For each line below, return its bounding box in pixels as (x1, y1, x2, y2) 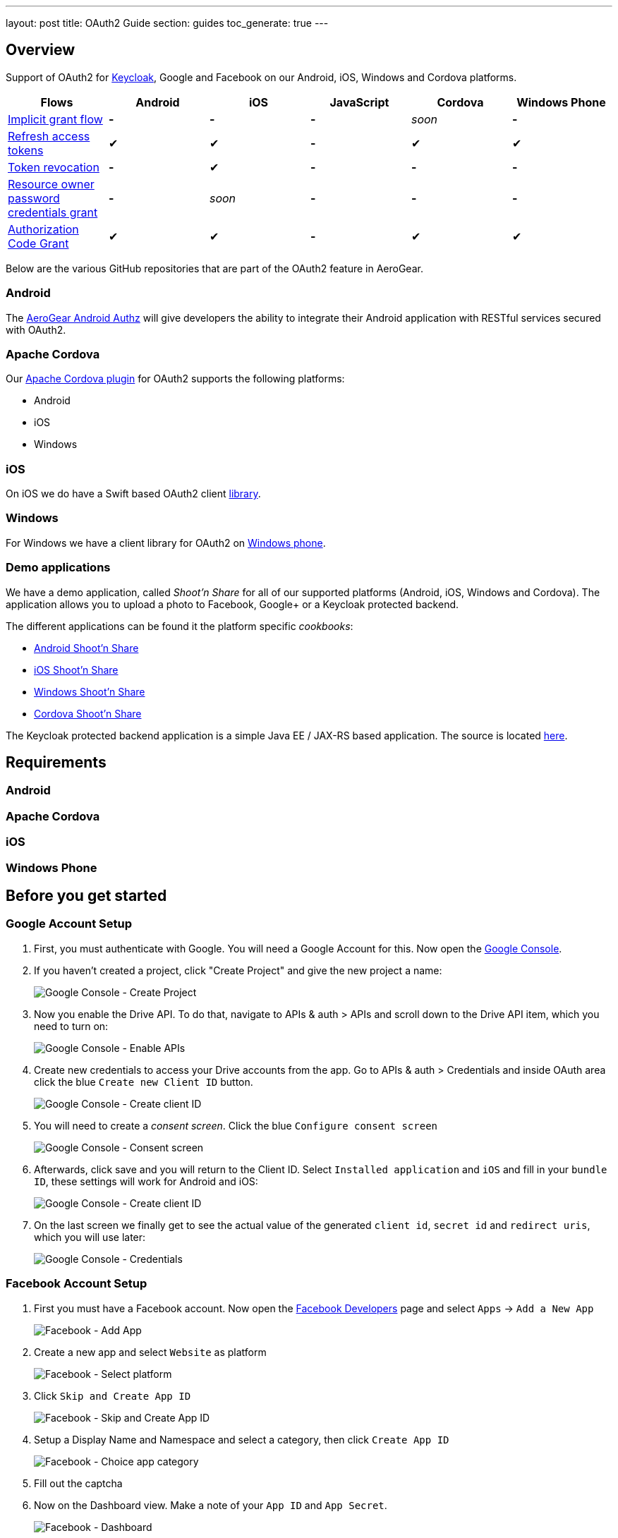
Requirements (6, 753, 107, 772)
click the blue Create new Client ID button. (34, 1075, 253, 1088)
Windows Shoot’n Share (34, 685, 145, 698)
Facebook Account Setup (6, 1276, 147, 1291)
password (8, 190, 60, 205)
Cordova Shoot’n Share (34, 707, 142, 720)
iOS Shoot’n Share (34, 663, 119, 676)
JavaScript (329, 95, 389, 109)
